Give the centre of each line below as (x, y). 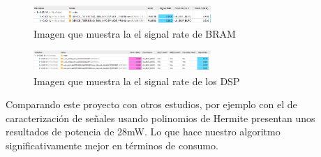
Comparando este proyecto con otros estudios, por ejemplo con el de (151, 104)
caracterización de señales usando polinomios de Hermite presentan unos (160, 118)
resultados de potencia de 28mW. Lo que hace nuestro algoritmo (143, 132)
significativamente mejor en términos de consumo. (112, 145)
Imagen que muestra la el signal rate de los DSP (137, 81)
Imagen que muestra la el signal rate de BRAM (135, 33)
